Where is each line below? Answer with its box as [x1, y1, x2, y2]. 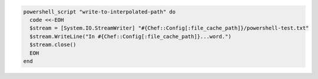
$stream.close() [29, 41, 77, 48]
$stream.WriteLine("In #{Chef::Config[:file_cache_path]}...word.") [29, 33, 232, 39]
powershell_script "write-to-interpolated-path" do [23, 8, 176, 15]
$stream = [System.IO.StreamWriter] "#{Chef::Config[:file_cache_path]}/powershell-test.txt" [29, 25, 309, 32]
